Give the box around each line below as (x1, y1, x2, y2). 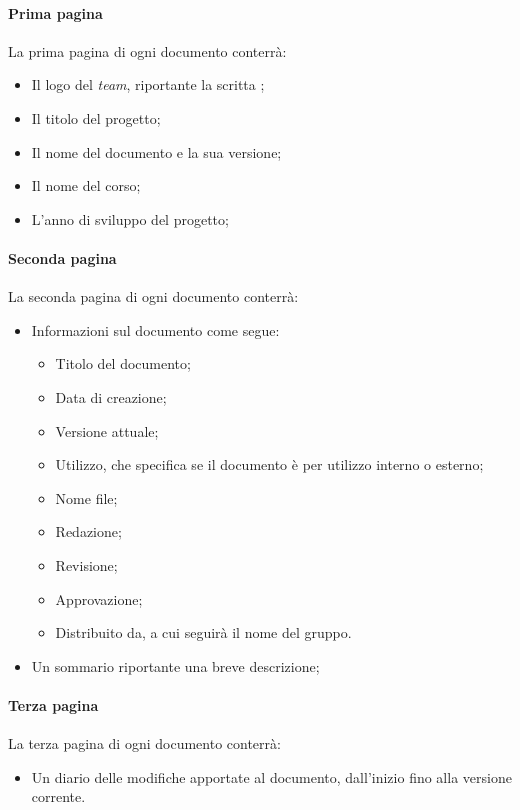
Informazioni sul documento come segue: (31, 319, 280, 340)
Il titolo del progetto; (31, 107, 161, 128)
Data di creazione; (55, 386, 167, 407)
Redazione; (55, 521, 122, 542)
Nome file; (55, 487, 118, 508)
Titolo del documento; (55, 353, 191, 374)
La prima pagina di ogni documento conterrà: (8, 40, 287, 61)
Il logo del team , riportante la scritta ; (31, 74, 265, 95)
